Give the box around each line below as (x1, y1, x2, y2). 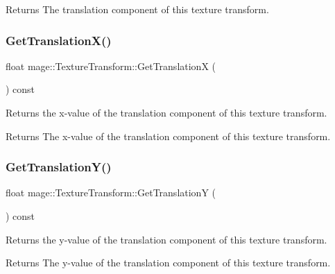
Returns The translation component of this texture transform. (6, 2, 269, 16)
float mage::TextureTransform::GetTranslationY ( (6, 185, 216, 200)
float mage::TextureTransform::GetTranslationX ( (6, 58, 216, 73)
